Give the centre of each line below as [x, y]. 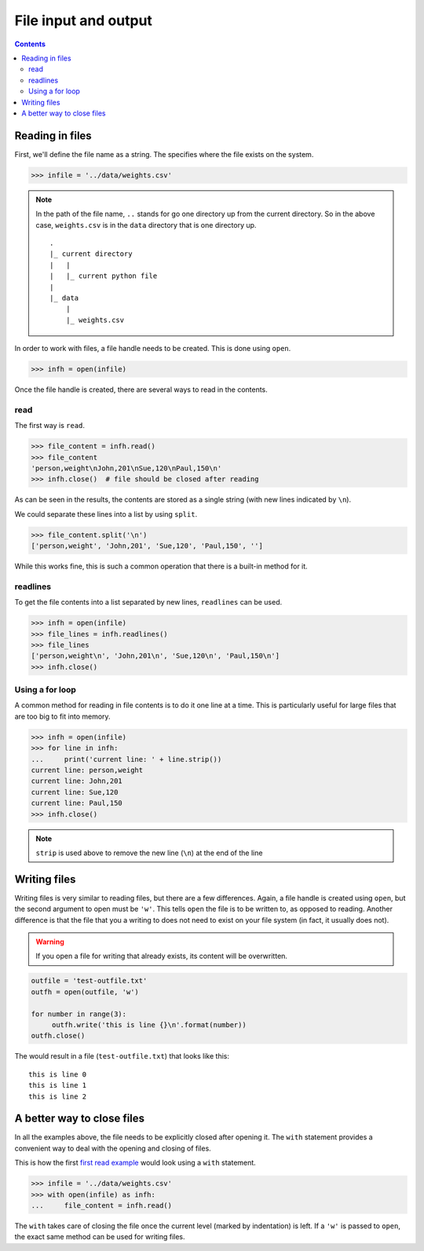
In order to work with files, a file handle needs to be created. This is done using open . [153, 349]
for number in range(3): [79, 1014]
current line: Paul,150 [77, 803]
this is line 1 [58, 1085]
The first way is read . [50, 426]
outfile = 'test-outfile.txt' [89, 981]
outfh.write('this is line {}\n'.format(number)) [149, 1024]
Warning [50, 942]
